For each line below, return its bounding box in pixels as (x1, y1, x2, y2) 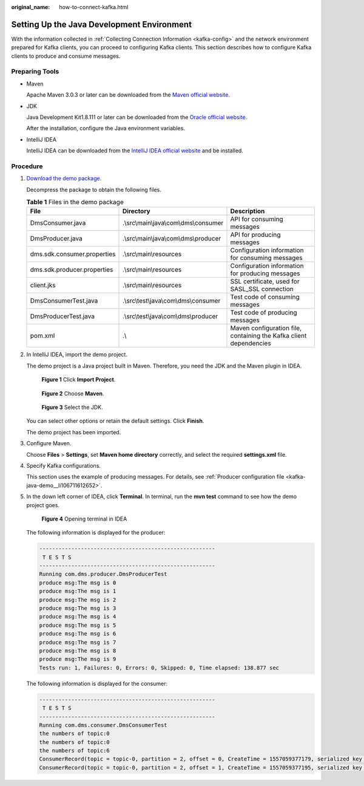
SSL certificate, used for (230, 277, 300, 285)
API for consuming (230, 215, 283, 224)
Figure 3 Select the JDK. (41, 404, 103, 411)
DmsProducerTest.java (30, 312, 95, 321)
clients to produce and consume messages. (11, 52, 121, 60)
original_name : (11, 4, 50, 10)
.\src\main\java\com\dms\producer (122, 234, 221, 243)
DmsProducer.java (30, 234, 83, 243)
